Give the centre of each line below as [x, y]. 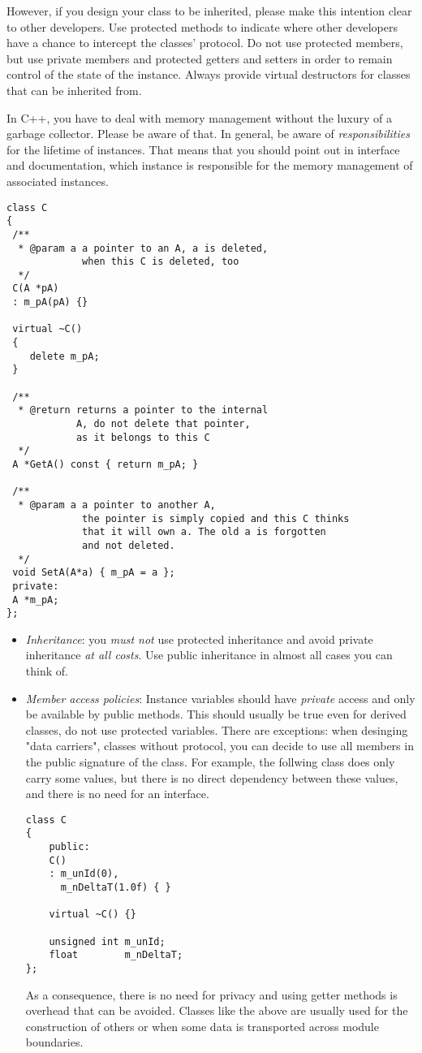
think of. [47, 671]
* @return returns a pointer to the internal [143, 410]
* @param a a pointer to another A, [117, 505]
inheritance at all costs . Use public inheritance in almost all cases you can [209, 655]
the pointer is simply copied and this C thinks [216, 518]
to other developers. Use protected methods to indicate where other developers [202, 26]
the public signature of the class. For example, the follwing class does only [210, 762]
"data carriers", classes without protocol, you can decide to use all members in [220, 746]
